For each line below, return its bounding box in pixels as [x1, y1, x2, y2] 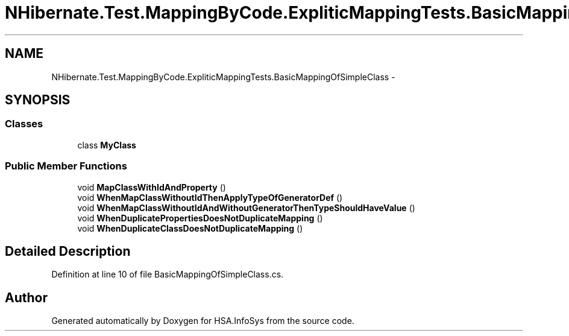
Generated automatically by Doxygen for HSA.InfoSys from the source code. [51, 315, 354, 326]
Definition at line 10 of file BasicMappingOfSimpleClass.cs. [51, 269, 284, 280]
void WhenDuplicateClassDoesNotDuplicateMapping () [77, 223, 303, 233]
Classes [5, 118, 43, 130]
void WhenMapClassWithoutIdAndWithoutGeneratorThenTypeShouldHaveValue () [77, 202, 415, 213]
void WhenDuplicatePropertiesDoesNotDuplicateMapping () [77, 212, 323, 223]
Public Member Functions [5, 160, 127, 173]
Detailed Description [5, 243, 131, 259]
